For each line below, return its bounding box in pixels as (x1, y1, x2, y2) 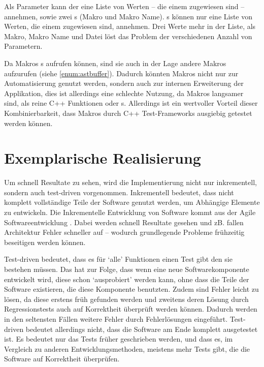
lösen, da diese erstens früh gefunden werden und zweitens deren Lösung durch (4, 293, 249, 304)
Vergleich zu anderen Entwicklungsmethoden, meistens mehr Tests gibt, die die (4, 343, 250, 354)
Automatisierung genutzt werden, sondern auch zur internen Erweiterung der (4, 78, 244, 88)
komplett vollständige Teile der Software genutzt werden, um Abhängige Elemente (4, 197, 260, 207)
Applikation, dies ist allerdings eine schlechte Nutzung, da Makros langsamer (4, 87, 244, 98)
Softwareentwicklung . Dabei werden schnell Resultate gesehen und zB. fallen (4, 217, 244, 227)
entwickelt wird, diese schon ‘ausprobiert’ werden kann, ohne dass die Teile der (4, 273, 249, 284)
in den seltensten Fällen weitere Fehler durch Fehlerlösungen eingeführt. (4, 313, 228, 324)
